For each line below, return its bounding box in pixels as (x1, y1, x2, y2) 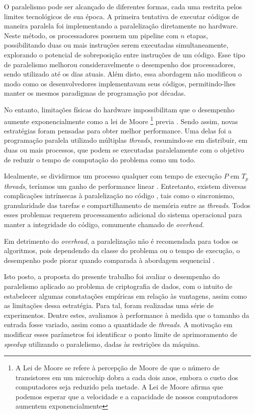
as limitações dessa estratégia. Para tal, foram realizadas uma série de (4, 300, 214, 310)
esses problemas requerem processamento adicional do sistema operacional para (4, 209, 242, 220)
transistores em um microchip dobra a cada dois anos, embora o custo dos (15, 372, 238, 382)
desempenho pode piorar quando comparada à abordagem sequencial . (4, 255, 215, 265)
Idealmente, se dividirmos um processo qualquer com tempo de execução (4, 171, 222, 181)
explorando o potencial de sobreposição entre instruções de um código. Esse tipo (4, 49, 245, 59)
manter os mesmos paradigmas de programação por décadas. (4, 88, 186, 98)
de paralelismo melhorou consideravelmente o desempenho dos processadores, (4, 59, 236, 69)
